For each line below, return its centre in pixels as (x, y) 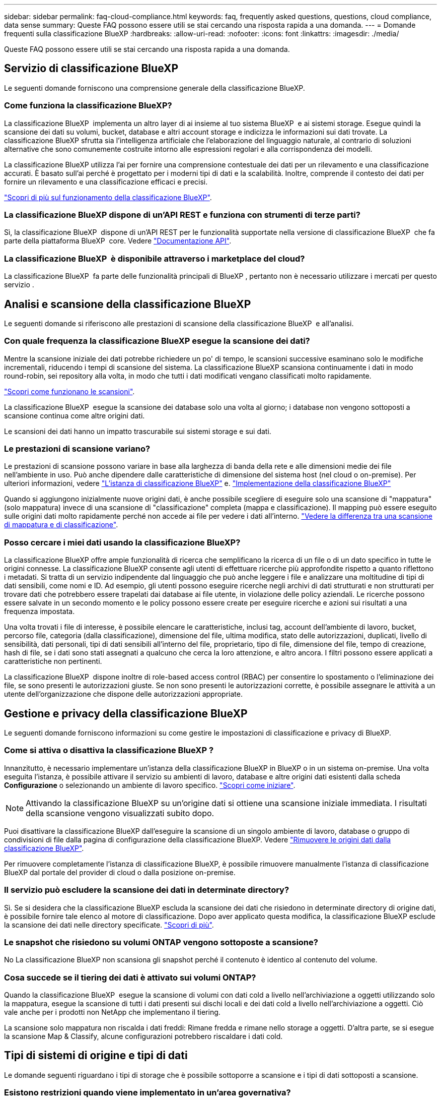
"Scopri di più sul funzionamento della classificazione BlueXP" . (108, 197)
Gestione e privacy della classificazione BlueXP (126, 713)
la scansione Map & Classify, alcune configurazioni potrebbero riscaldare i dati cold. (143, 1036)
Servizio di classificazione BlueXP (91, 69)
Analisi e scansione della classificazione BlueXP (128, 304)
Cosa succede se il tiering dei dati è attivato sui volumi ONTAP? (130, 977)
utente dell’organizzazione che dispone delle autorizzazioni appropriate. (123, 694)
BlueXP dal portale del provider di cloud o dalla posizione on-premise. (120, 872)
